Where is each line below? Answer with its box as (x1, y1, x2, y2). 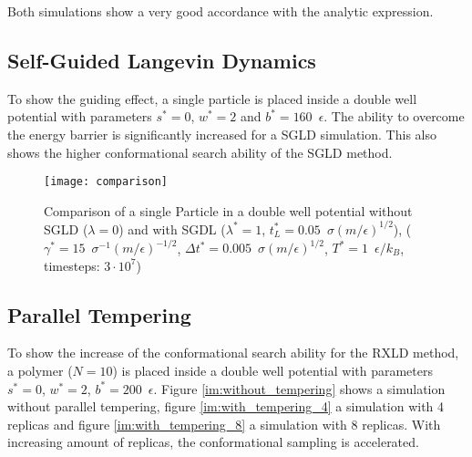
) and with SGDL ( (118, 219, 226, 238)
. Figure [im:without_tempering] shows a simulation (153, 379, 446, 398)
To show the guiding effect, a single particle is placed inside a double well (7, 88, 417, 108)
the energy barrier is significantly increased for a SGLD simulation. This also (7, 124, 436, 143)
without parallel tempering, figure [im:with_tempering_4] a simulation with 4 (7, 397, 445, 416)
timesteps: (44, 255, 100, 275)
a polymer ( (7, 361, 73, 379)
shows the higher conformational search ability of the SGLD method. (7, 142, 393, 161)
